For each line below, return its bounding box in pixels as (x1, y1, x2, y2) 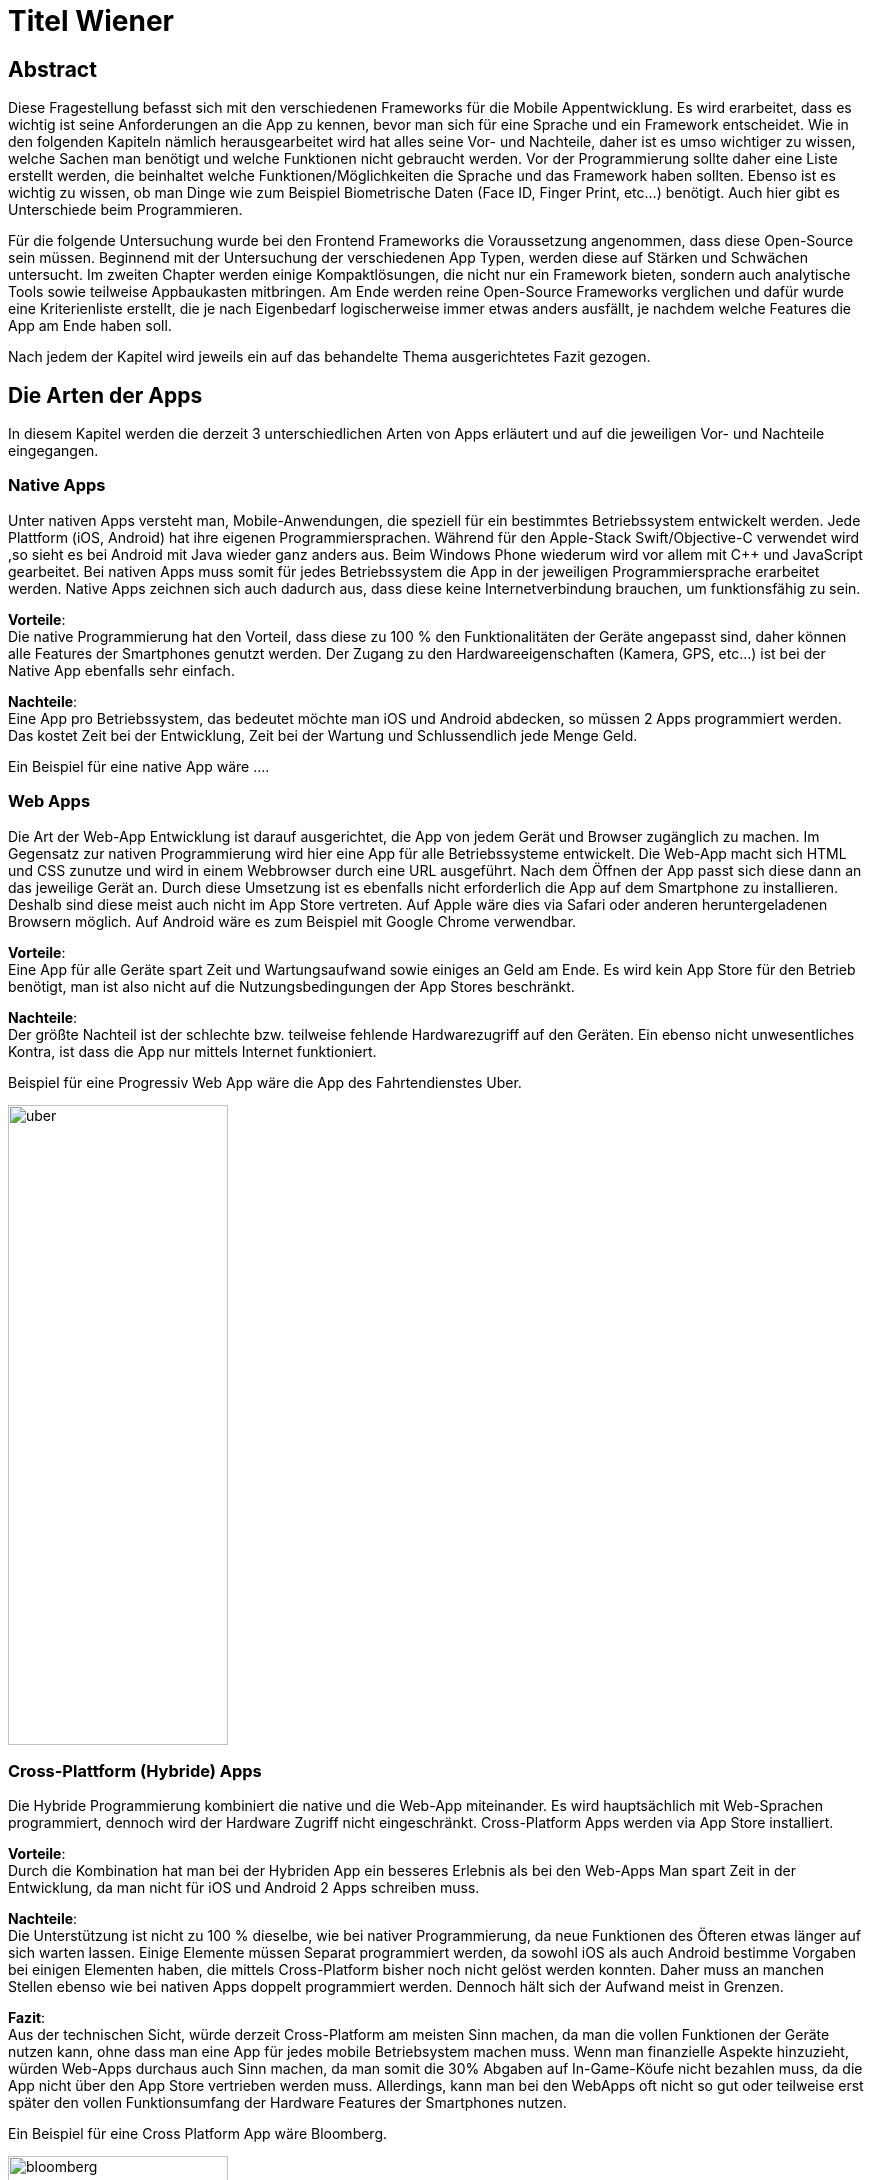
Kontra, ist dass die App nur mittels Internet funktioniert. (8, 1042, 377, 1060)
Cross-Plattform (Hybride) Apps (8, 1760, 262, 1781)
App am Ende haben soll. (8, 317, 172, 335)
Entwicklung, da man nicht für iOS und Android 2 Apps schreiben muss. (8, 1879, 480, 1897)
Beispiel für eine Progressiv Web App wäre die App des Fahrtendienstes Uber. (8, 1073, 522, 1091)
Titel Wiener (8, 4, 174, 38)
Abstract (8, 56, 97, 82)
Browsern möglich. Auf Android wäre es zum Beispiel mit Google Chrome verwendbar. (8, 912, 577, 930)
